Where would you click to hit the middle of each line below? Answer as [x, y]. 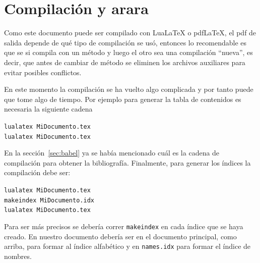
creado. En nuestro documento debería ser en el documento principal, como [120, 236]
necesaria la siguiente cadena [48, 109]
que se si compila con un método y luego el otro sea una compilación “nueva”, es [128, 52]
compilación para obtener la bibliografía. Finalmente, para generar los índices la [127, 162]
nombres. [18, 256]
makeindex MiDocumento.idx [49, 200]
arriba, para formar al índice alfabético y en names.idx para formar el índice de [127, 246]
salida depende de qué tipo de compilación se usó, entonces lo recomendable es [125, 42]
